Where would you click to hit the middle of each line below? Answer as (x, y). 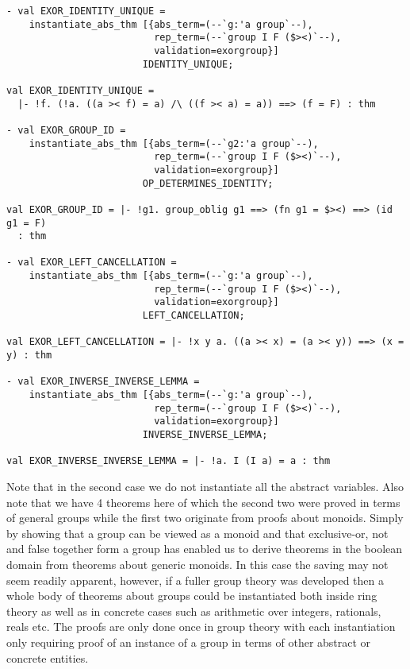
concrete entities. (48, 657)
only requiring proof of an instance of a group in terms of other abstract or (189, 642)
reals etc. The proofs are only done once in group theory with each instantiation (201, 626)
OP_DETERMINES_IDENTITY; (208, 183)
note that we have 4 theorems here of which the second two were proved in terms (203, 502)
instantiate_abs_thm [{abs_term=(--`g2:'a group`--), (174, 143)
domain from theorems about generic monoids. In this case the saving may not (197, 564)
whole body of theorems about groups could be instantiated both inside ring (192, 596)
